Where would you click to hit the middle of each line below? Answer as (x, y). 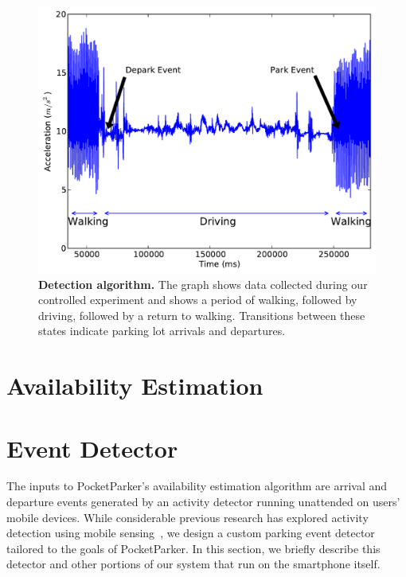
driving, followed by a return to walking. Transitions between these (202, 315)
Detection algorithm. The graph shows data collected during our (203, 284)
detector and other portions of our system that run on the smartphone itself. (193, 564)
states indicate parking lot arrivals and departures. (162, 331)
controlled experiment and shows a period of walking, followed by (198, 300)
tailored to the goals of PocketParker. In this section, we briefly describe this (193, 548)
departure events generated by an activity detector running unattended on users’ (203, 502)
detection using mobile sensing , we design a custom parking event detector (191, 533)
